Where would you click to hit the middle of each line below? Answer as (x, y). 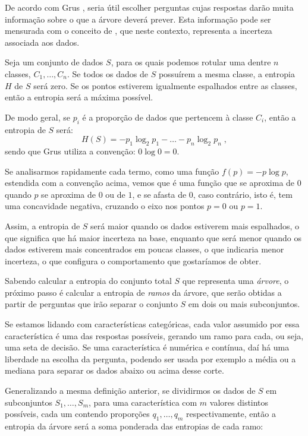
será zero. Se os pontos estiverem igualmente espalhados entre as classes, (165, 85)
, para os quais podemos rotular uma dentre (191, 62)
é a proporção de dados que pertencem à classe (168, 117)
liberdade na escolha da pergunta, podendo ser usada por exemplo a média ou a (150, 358)
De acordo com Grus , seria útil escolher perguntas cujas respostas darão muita (149, 7)
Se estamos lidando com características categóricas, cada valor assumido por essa (152, 324)
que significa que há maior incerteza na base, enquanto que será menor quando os (153, 237)
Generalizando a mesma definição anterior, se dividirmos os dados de (130, 391)
